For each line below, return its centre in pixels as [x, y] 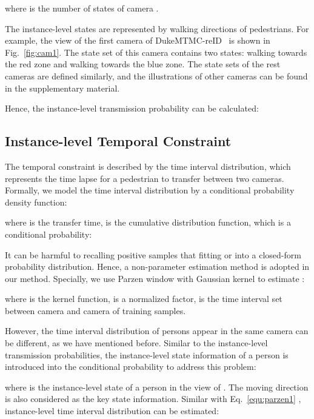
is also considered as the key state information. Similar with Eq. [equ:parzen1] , [153, 399]
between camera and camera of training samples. [95, 310]
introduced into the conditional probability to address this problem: [131, 367]
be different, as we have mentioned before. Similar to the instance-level [136, 343]
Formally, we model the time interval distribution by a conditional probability [150, 190]
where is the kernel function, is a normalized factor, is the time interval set [144, 299]
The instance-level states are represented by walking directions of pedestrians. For [157, 28]
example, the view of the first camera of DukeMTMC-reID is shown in [138, 40]
